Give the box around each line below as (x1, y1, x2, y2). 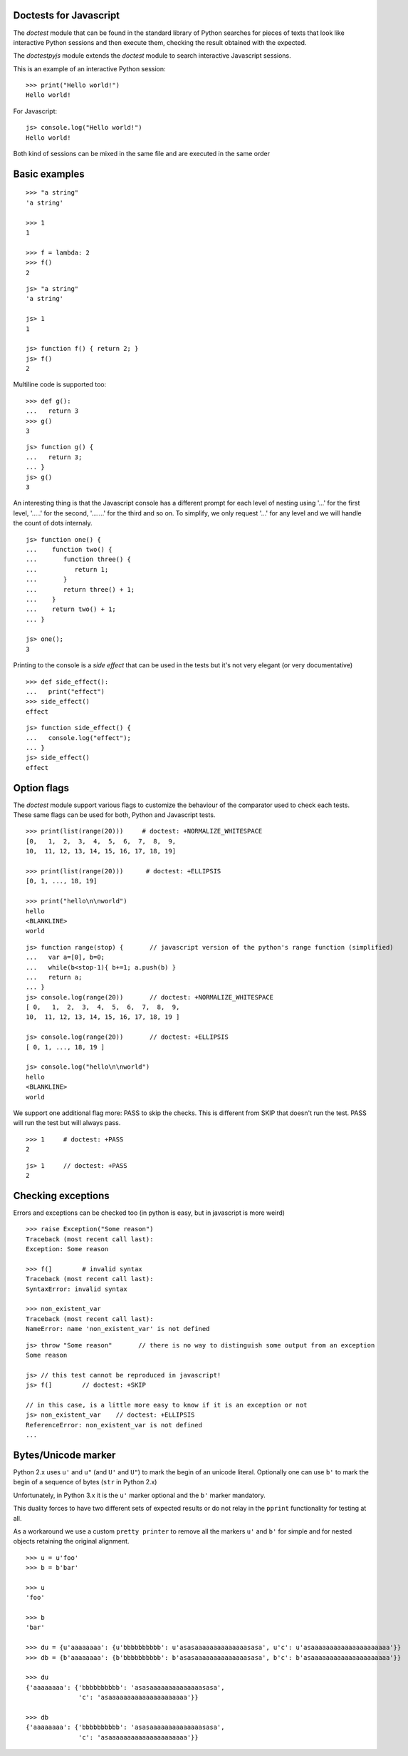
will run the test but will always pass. (13, 1119, 121, 1127)
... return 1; (26, 565, 109, 573)
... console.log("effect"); (26, 734, 132, 741)
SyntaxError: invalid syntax (26, 1285, 127, 1293)
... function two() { (26, 545, 113, 553)
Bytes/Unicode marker (13, 1449, 116, 1461)
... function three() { (26, 555, 132, 563)
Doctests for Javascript (13, 9, 120, 21)
